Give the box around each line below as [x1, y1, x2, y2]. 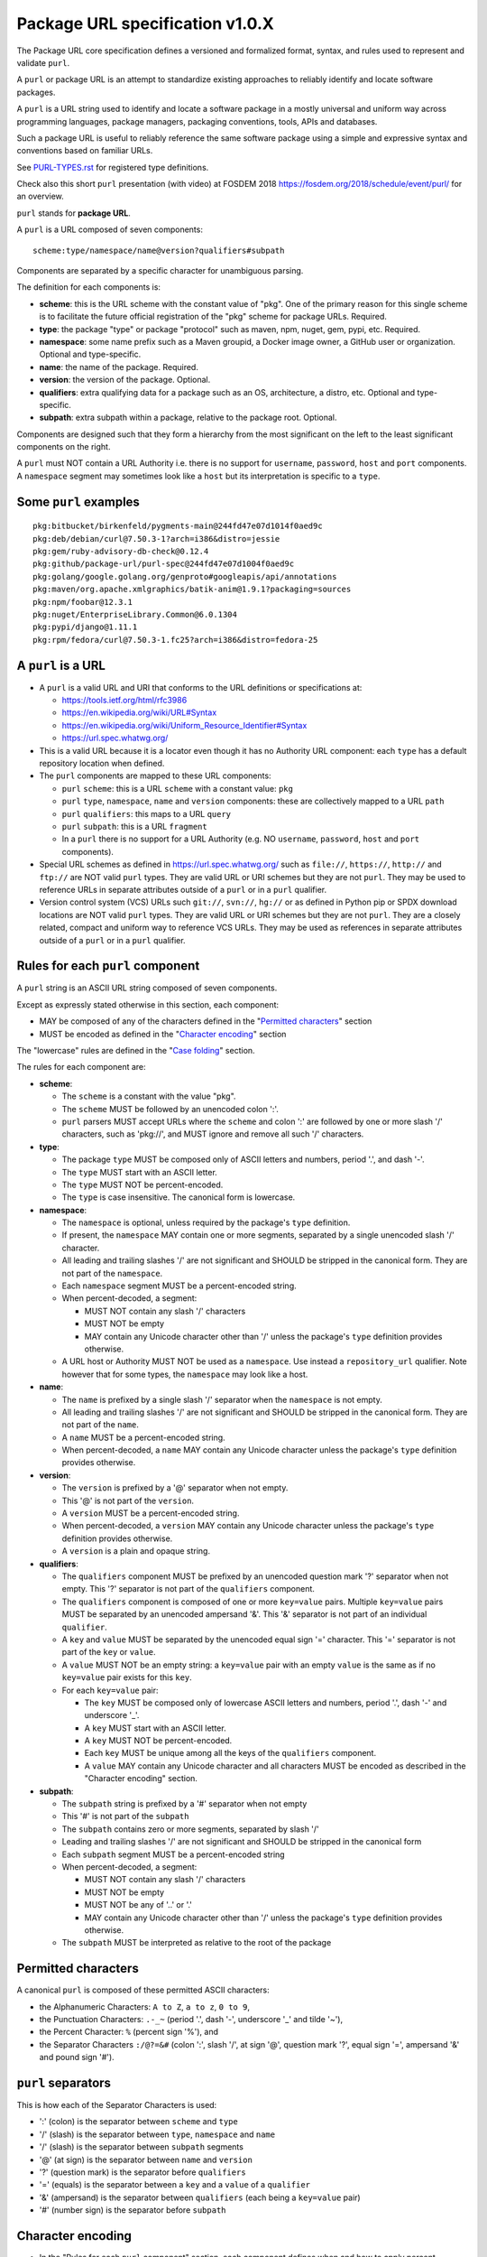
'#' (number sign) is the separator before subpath [39, 2205, 226, 2215]
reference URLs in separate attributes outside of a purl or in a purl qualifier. [39, 884, 327, 895]
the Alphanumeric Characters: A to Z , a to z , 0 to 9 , [39, 2001, 250, 2012]
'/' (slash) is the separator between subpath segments [39, 2141, 243, 2152]
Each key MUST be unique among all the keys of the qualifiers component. [84, 1748, 377, 1759]
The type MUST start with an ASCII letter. [61, 1166, 218, 1177]
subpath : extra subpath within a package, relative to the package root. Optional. [39, 412, 337, 423]
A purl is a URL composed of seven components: [16, 224, 203, 235]
